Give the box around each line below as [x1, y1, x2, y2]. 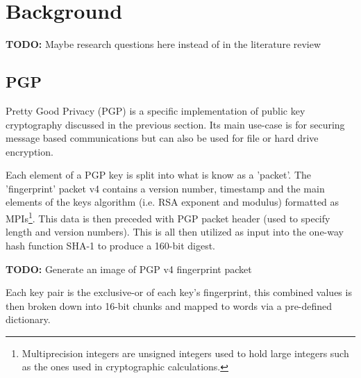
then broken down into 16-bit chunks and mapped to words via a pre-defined [6, 298, 333, 313]
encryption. [6, 144, 53, 158]
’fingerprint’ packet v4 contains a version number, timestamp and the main [6, 181, 325, 195]
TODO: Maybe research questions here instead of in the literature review [6, 37, 321, 51]
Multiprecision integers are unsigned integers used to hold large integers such [22, 345, 349, 360]
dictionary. [6, 312, 51, 327]
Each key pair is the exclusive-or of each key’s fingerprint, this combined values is [6, 285, 352, 299]
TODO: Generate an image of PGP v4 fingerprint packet [6, 261, 252, 276]
